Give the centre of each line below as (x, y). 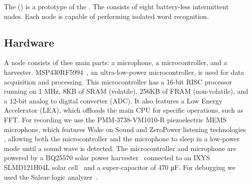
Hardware (29, 42)
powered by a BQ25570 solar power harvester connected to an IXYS (107, 158)
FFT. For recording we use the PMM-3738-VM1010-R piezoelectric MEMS (115, 119)
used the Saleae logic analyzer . (51, 177)
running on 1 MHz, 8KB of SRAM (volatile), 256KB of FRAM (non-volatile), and (126, 91)
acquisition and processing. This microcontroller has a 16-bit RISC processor (118, 81)
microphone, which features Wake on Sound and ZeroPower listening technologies (125, 129)
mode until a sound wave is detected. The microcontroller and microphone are (120, 148)
